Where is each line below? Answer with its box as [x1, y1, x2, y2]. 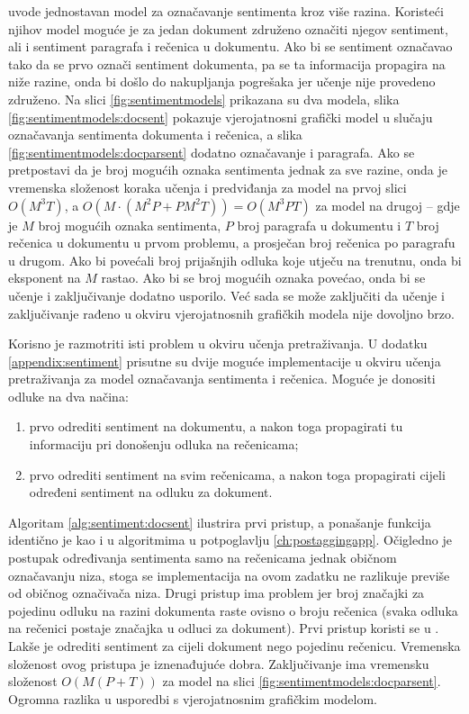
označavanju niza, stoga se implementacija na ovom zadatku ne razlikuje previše [8, 565, 450, 584]
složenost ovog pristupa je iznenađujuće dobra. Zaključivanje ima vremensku [8, 654, 429, 673]
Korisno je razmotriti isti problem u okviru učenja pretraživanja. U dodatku [8, 334, 428, 353]
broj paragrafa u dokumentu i [237, 215, 401, 234]
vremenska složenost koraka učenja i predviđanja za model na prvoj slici [8, 177, 407, 196]
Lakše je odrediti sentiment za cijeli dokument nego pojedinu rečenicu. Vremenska [8, 637, 461, 655]
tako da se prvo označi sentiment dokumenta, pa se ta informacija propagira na [8, 54, 446, 73]
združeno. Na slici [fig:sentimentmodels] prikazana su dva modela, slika [8, 89, 400, 108]
